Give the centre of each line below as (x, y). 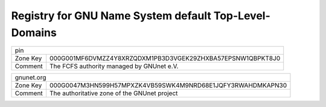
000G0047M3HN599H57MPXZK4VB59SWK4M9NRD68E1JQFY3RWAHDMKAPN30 (168, 85)
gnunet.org (30, 78)
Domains (34, 32)
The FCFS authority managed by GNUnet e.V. (114, 66)
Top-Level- (242, 16)
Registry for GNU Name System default (111, 16)
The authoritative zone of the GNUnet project (113, 93)
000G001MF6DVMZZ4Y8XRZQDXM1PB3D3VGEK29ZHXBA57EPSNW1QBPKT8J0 (165, 58)
